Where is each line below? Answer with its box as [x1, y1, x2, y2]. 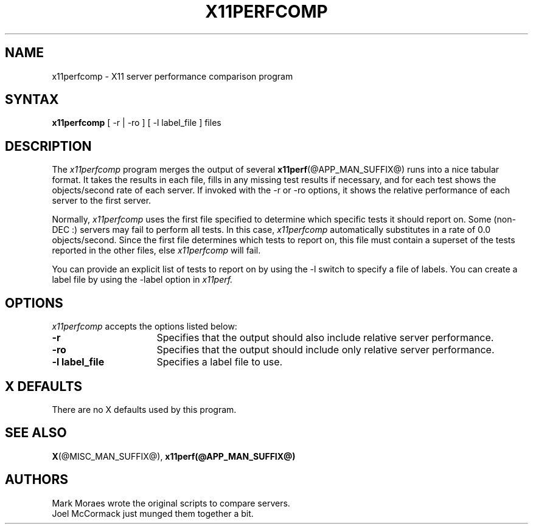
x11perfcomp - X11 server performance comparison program [52, 71, 293, 81]
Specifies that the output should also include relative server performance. [156, 331, 494, 344]
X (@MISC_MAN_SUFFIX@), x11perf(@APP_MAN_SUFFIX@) [52, 451, 296, 462]
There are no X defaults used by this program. [52, 404, 237, 415]
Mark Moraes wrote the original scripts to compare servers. [52, 497, 290, 508]
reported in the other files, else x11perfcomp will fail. [52, 245, 261, 256]
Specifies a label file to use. [156, 356, 283, 368]
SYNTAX [5, 92, 59, 108]
